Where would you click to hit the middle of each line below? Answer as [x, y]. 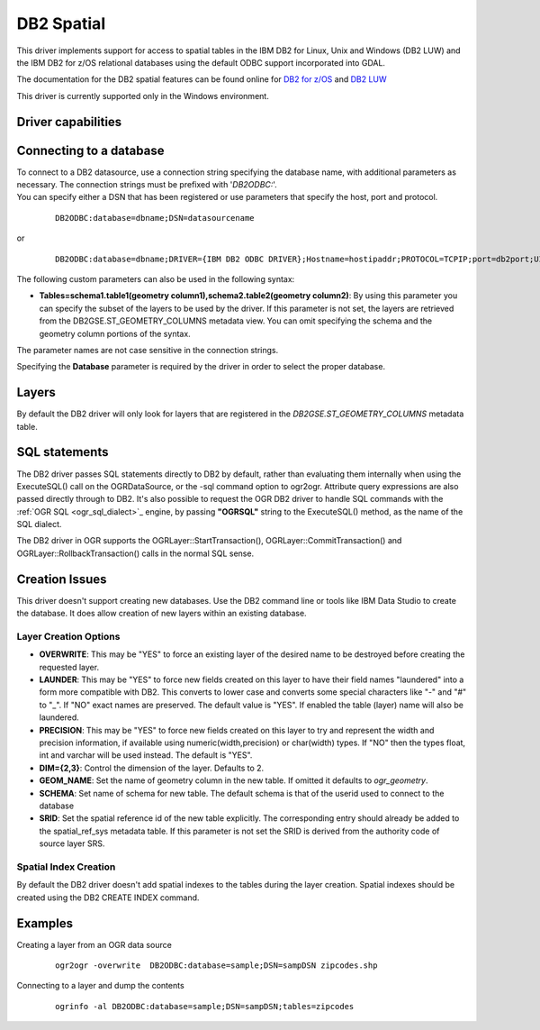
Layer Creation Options [68, 636]
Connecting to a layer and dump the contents [100, 986]
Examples [45, 923]
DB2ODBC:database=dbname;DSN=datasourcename [155, 218]
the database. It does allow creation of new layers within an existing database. [162, 614]
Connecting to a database [90, 150]
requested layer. [69, 667]
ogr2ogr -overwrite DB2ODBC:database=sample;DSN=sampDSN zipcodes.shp [216, 966]
